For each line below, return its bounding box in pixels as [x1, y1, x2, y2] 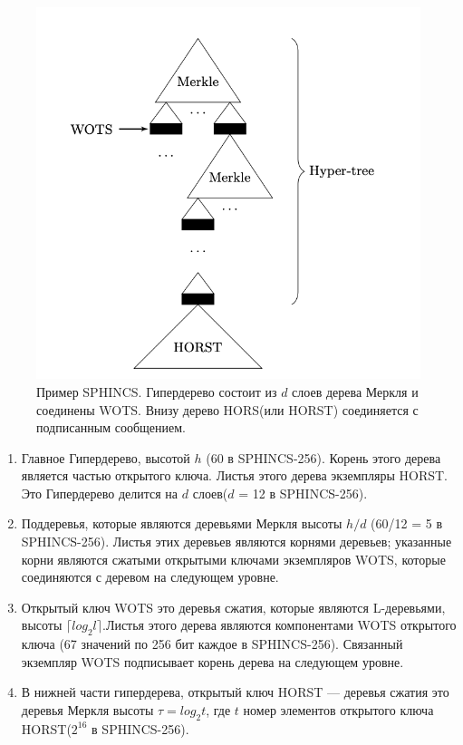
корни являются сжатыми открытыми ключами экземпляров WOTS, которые [21, 549, 446, 568]
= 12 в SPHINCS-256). [238, 483, 368, 502]
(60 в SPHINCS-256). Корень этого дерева [206, 448, 441, 467]
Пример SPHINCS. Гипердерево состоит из [36, 382, 277, 401]
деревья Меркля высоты [21, 701, 154, 720]
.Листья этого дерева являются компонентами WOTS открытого [102, 615, 457, 634]
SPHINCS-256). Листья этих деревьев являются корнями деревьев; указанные [21, 532, 452, 551]
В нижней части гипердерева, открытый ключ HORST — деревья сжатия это [21, 682, 449, 701]
